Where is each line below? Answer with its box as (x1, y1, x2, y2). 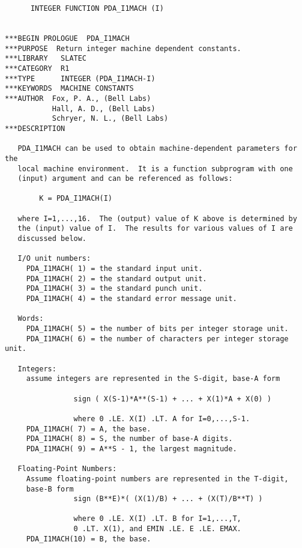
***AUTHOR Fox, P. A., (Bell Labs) (5, 94, 151, 103)
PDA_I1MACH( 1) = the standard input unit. (26, 264, 203, 273)
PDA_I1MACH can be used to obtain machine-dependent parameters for (17, 144, 297, 153)
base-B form (26, 484, 74, 493)
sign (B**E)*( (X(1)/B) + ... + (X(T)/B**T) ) (73, 495, 263, 504)
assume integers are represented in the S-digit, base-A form (26, 374, 280, 383)
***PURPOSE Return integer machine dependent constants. (5, 44, 241, 53)
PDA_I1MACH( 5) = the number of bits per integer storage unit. (26, 324, 289, 333)
